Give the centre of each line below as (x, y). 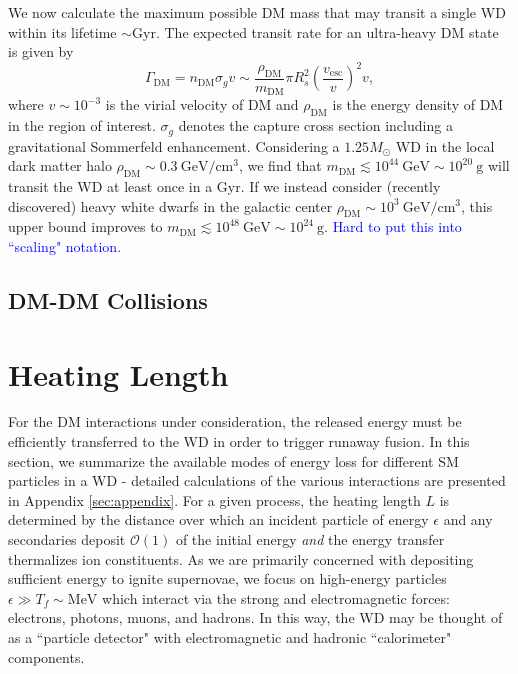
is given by (41, 51)
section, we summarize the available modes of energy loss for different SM (233, 460)
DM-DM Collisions (108, 299)
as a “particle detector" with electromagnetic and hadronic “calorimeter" (230, 636)
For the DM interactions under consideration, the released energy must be (235, 421)
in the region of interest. (82, 125)
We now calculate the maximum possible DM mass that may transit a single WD (257, 12)
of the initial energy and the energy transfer (310, 539)
